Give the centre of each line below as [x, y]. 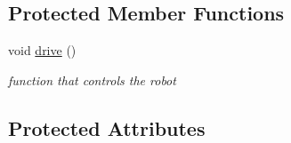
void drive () [42, 50]
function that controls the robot [92, 79]
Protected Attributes [107, 127]
